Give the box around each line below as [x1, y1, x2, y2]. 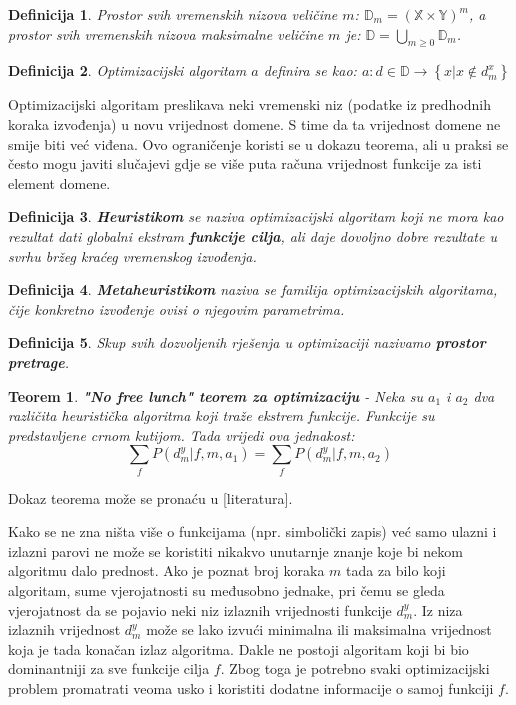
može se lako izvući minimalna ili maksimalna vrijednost [146, 619, 492, 640]
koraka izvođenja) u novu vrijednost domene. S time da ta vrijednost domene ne [8, 113, 501, 134]
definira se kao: [263, 60, 357, 81]
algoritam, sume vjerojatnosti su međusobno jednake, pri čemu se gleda [8, 580, 445, 600]
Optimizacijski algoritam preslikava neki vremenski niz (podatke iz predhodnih [8, 94, 492, 115]
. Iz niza [413, 599, 463, 620]
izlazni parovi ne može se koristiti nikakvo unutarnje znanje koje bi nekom [8, 540, 463, 561]
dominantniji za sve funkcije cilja [8, 658, 210, 679]
